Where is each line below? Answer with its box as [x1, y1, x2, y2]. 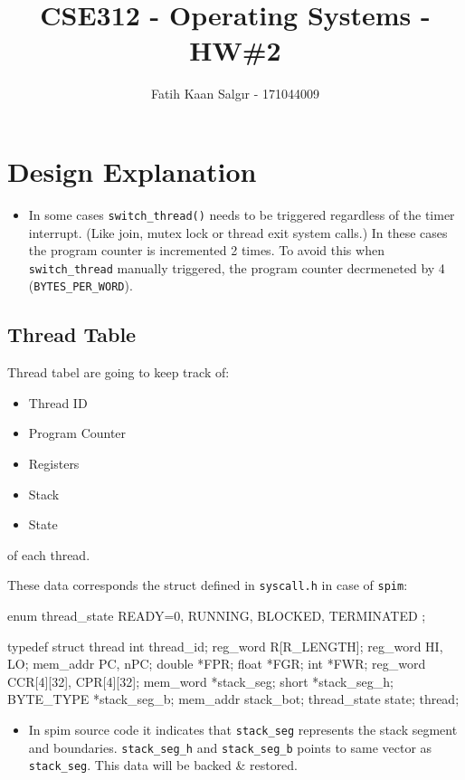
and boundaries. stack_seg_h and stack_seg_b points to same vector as [28, 737, 432, 756]
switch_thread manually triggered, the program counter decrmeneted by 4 [28, 258, 445, 277]
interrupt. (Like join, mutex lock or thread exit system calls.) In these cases [28, 223, 448, 242]
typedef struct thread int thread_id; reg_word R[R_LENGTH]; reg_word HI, [7, 636, 443, 655]
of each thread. [7, 545, 90, 564]
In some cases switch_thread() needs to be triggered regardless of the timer [28, 205, 455, 224]
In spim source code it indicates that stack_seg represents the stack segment [28, 719, 458, 738]
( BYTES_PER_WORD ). [28, 276, 133, 295]
